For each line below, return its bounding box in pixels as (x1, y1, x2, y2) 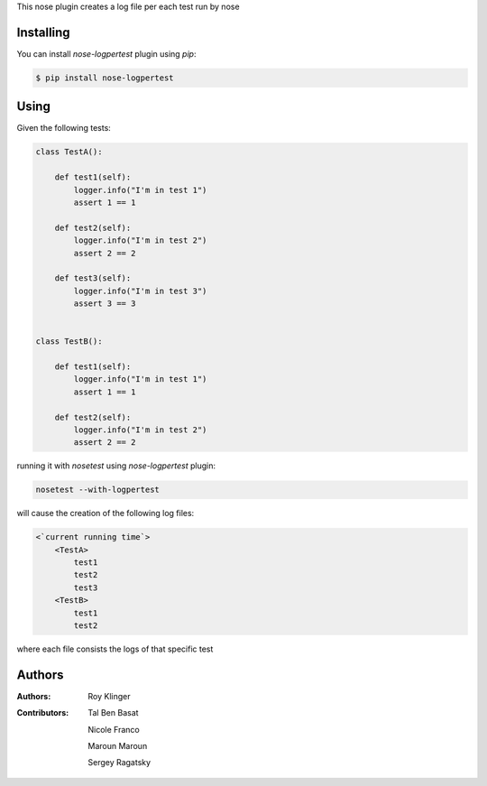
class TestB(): (35, 337, 103, 347)
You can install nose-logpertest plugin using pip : (16, 48, 197, 59)
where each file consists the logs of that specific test (16, 643, 214, 654)
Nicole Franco (87, 724, 140, 735)
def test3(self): (54, 273, 132, 283)
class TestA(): (35, 147, 103, 157)
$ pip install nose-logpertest (35, 72, 175, 83)
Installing (16, 24, 71, 40)
